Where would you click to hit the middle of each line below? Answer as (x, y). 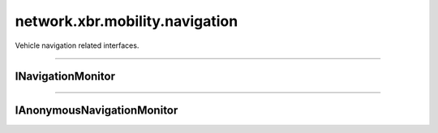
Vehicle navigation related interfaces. (77, 45)
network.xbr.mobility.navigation (127, 21)
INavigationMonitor (65, 77)
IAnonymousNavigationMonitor (97, 111)
